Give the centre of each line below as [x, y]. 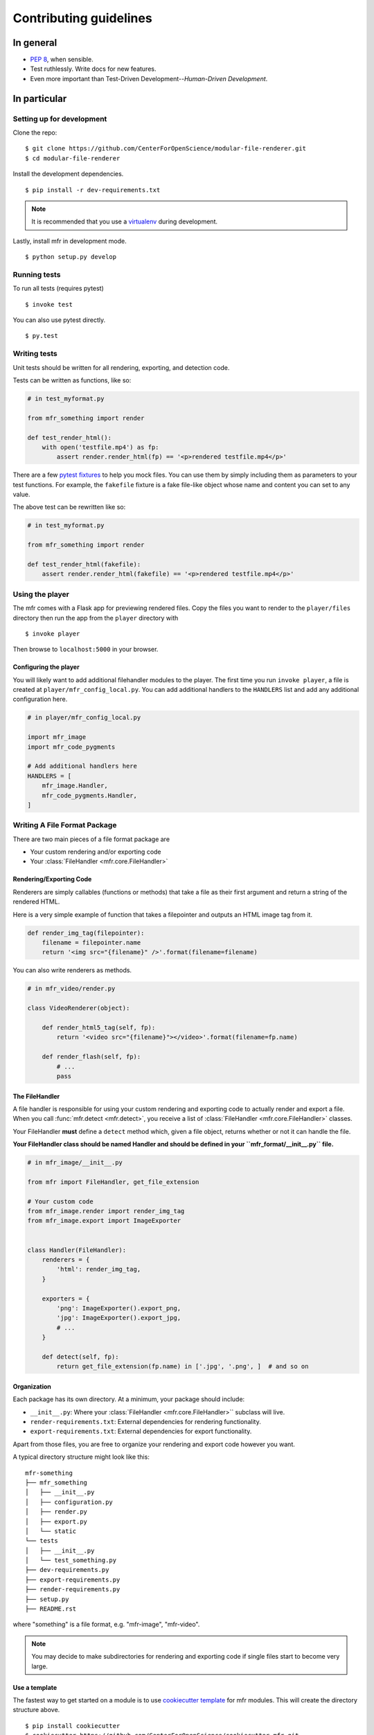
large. [40, 1666]
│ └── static [51, 1531]
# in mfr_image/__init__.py [75, 1163]
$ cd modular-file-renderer [73, 158]
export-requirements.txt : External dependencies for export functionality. [141, 1431]
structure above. [36, 1710]
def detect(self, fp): [80, 1356]
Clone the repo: [35, 133]
